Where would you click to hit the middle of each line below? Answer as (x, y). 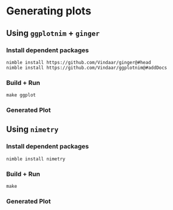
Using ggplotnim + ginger (53, 33)
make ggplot (21, 95)
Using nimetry (32, 130)
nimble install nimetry (36, 159)
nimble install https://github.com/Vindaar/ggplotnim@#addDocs (87, 68)
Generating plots (49, 11)
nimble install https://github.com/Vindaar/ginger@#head (79, 62)
